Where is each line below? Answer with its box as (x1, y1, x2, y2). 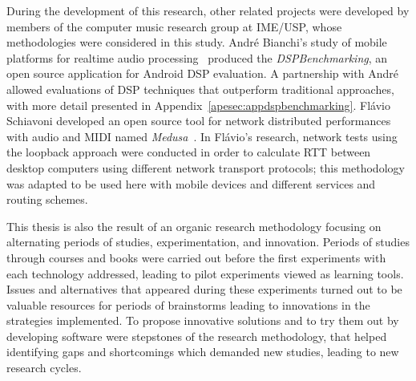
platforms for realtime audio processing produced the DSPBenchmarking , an (6, 49, 388, 66)
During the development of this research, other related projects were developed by (6, 2, 410, 18)
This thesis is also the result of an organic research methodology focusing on (6, 217, 382, 234)
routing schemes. (6, 191, 88, 208)
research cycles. (6, 359, 82, 376)
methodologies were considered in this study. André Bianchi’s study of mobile (6, 34, 387, 51)
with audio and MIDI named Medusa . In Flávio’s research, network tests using (6, 128, 398, 144)
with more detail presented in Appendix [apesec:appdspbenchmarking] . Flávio (6, 96, 390, 113)
